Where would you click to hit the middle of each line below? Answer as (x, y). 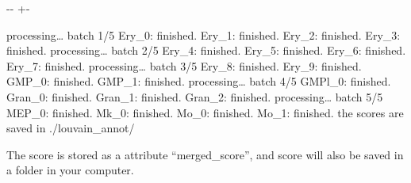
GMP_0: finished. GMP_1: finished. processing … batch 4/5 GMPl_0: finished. (199, 81)
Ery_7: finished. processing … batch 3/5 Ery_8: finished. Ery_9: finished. (184, 65)
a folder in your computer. (70, 170)
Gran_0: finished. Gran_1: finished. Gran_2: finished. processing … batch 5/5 (195, 96)
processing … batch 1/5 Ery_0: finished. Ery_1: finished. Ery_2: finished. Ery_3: (204, 34)
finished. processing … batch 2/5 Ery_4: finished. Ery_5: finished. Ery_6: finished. (206, 50)
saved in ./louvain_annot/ (71, 128)
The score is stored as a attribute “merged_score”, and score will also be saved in (205, 154)
